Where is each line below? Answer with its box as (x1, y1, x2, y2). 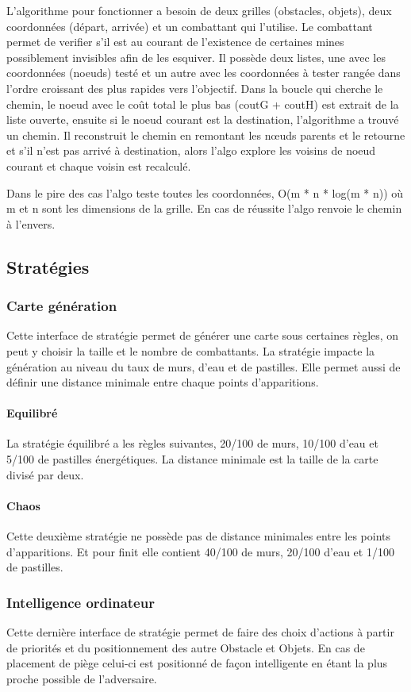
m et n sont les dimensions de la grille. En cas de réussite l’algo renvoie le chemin (6, 200, 402, 217)
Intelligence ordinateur (6, 592, 155, 612)
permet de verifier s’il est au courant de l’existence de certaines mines (6, 33, 344, 50)
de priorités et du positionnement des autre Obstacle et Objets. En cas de (6, 639, 365, 655)
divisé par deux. (6, 466, 84, 482)
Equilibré (6, 405, 58, 421)
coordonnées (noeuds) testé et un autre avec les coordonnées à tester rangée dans (6, 64, 401, 81)
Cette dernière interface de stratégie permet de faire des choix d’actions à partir (6, 624, 394, 640)
